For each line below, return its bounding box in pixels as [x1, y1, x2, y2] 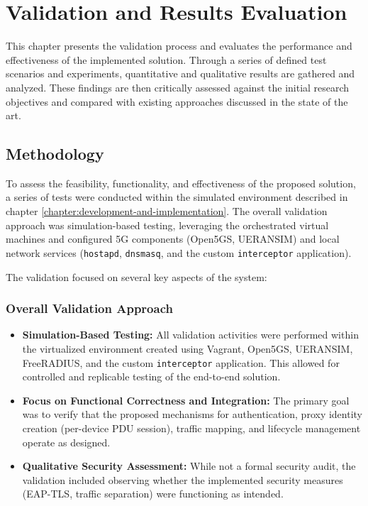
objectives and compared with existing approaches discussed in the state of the [6, 94, 348, 109]
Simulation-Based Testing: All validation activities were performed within [22, 327, 359, 342]
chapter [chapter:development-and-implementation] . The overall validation [6, 204, 328, 219]
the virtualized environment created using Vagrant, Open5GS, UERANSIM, [22, 341, 353, 356]
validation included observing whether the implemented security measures [22, 472, 343, 487]
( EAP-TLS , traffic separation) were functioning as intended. [22, 486, 284, 501]
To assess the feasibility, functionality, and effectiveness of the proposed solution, [6, 175, 356, 190]
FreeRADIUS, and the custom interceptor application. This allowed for [22, 355, 340, 370]
